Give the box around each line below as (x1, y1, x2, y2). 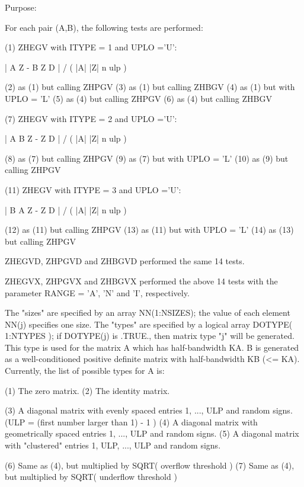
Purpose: (5, 1, 37, 13)
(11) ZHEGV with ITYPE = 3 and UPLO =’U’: (5, 183, 181, 196)
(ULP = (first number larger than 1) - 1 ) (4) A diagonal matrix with (5, 415, 258, 428)
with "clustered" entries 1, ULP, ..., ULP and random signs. (5, 439, 221, 451)
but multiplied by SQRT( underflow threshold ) (5, 470, 177, 483)
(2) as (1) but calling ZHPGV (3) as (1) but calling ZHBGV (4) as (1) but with (5, 81, 295, 93)
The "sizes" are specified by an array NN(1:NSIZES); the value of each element (5, 306, 290, 319)
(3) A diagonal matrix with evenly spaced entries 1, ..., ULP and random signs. (5, 404, 293, 416)
